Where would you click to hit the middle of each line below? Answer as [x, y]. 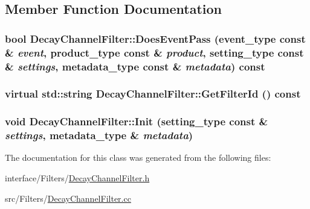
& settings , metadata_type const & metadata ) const [135, 66]
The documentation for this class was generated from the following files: [138, 158]
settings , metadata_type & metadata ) [99, 135]
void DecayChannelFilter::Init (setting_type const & [137, 121]
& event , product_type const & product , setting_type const [154, 52]
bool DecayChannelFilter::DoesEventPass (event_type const [155, 38]
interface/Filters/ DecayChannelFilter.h [77, 178]
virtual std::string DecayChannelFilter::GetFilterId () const [153, 94]
